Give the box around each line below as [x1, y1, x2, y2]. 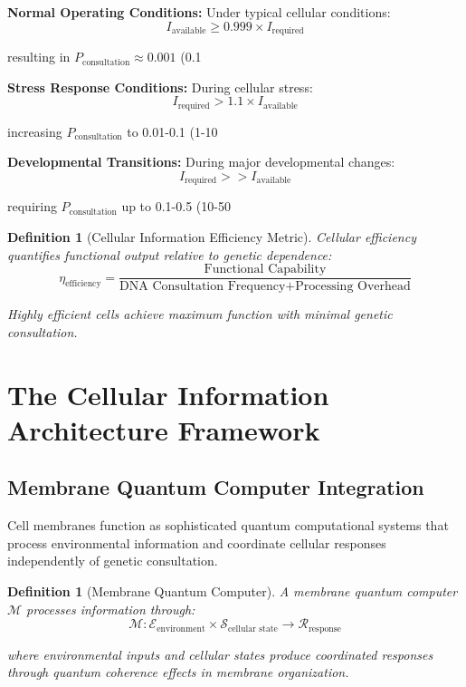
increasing [7, 121, 62, 140]
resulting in [7, 47, 71, 66]
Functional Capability [204, 263, 327, 276]
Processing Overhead [295, 280, 411, 294]
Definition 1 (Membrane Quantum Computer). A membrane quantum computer [7, 581, 458, 600]
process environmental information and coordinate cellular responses [7, 533, 386, 552]
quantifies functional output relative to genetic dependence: [7, 245, 332, 264]
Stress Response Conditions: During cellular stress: [7, 77, 313, 96]
